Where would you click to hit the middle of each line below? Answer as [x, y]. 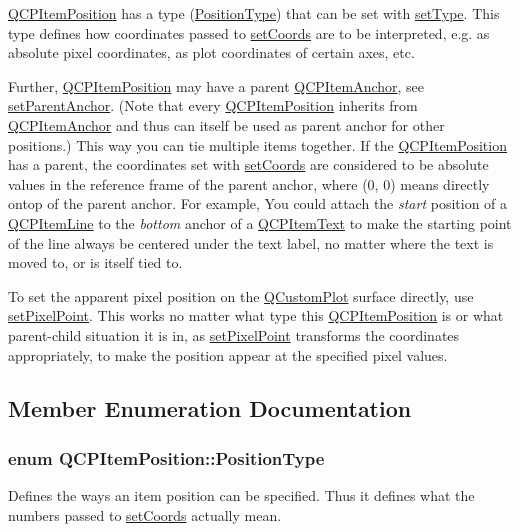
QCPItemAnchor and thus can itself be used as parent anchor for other [226, 124]
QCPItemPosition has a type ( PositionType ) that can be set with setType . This [254, 13]
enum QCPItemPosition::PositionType [166, 457]
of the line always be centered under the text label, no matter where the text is [251, 242]
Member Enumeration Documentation [210, 408]
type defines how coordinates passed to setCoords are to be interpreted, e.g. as [249, 32]
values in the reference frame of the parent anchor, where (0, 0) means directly [249, 183]
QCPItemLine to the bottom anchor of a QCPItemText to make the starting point [260, 222]
